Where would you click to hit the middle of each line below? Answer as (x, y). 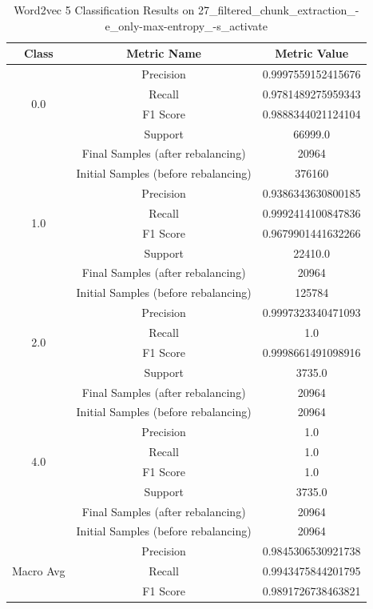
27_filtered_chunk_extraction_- (278, 10)
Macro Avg (39, 571)
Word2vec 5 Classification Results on (104, 10)
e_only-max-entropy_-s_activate (186, 25)
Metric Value (312, 53)
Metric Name (164, 53)
